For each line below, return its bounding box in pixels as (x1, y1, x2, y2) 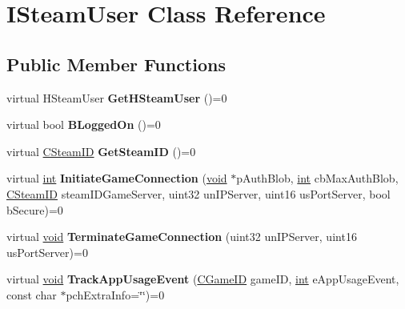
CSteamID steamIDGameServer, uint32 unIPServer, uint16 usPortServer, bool (6, 185, 391, 202)
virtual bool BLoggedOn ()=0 (6, 116, 161, 133)
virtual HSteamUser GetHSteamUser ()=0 (6, 89, 227, 106)
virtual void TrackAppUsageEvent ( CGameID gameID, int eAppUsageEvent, (6, 271, 399, 287)
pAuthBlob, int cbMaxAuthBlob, (236, 170, 399, 187)
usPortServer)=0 (6, 243, 88, 260)
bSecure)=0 (6, 201, 63, 218)
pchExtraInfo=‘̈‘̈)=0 (66, 286, 165, 303)
